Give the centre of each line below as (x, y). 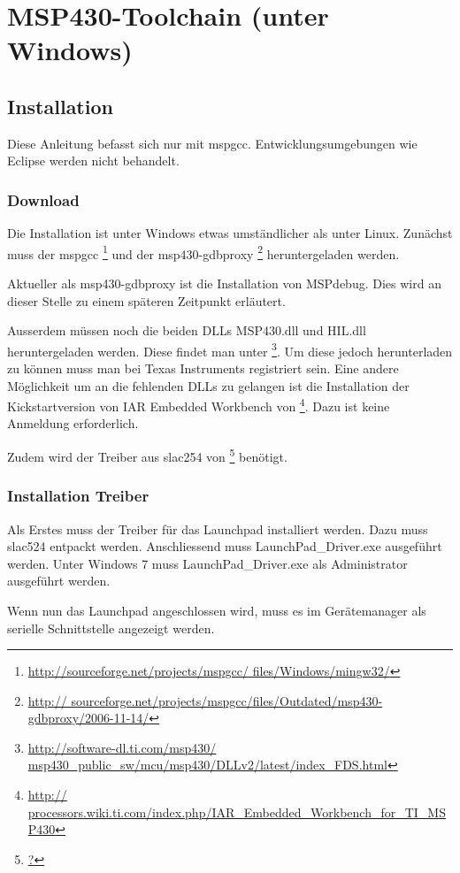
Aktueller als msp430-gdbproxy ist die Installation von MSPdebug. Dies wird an (224, 283)
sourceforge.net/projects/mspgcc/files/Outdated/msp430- (227, 700)
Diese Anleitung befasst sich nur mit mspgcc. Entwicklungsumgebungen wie (212, 143)
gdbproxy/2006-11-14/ (88, 718)
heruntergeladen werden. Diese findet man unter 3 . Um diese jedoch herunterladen (230, 349)
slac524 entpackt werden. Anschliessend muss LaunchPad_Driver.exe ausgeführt (225, 546)
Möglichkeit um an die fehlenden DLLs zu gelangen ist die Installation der (208, 385)
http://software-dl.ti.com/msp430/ (122, 747)
